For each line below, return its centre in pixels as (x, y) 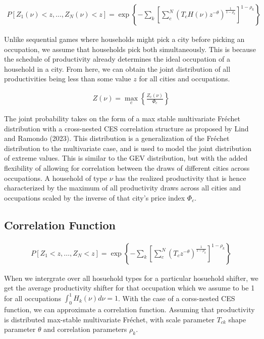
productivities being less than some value (68, 79)
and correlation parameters (85, 329)
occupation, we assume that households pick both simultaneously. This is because (130, 49)
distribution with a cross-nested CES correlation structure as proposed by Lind (126, 128)
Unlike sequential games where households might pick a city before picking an (124, 39)
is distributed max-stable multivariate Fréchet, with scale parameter (109, 319)
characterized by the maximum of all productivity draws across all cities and (123, 188)
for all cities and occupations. (184, 79)
